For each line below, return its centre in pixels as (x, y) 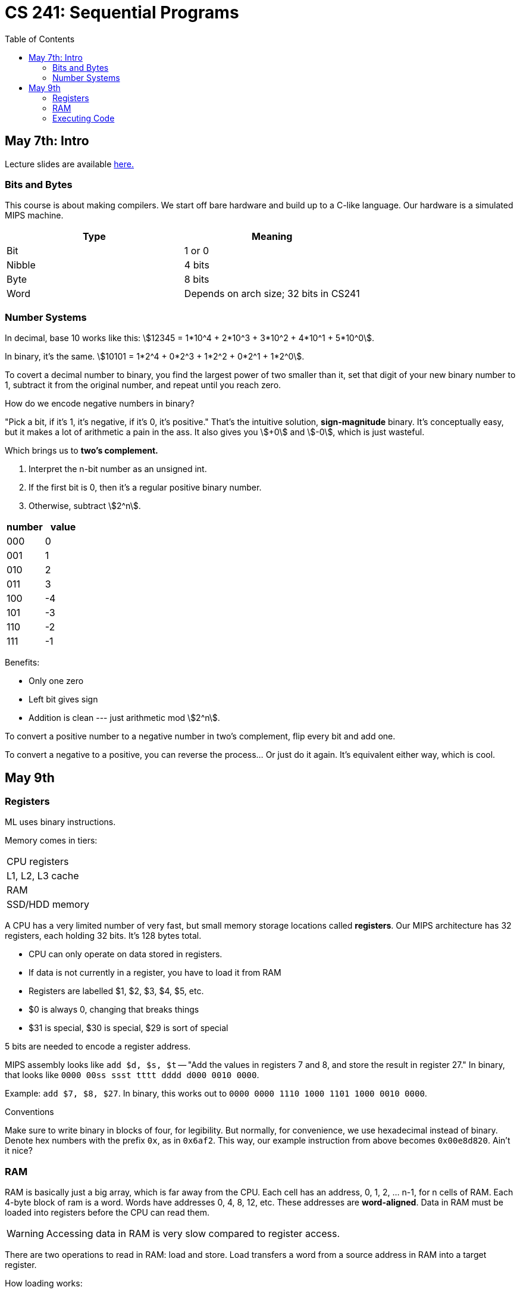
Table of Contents (40, 39)
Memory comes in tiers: (51, 841)
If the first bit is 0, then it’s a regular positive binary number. (145, 488)
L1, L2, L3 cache (43, 876)
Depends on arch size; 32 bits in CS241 (272, 294)
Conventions (29, 1112)
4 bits (197, 265)
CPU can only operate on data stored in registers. (126, 954)
